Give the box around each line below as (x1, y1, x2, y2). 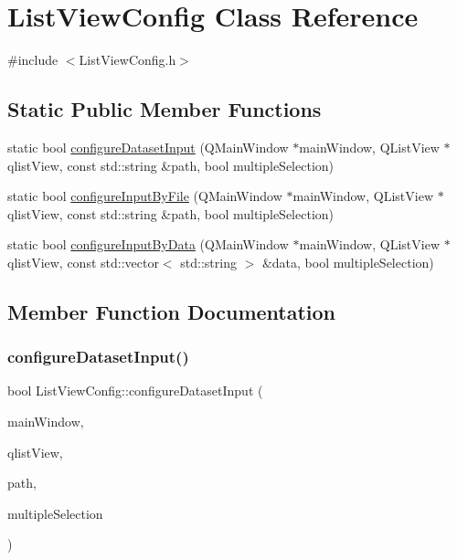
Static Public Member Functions (7, 95, 322, 123)
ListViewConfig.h (79, 50, 176, 69)
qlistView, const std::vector (7, 252, 159, 271)
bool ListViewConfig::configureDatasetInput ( (7, 381, 263, 400)
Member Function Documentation (7, 297, 336, 325)
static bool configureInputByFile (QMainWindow (7, 186, 282, 206)
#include (7, 50, 58, 69)
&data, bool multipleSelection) (261, 252, 434, 271)
